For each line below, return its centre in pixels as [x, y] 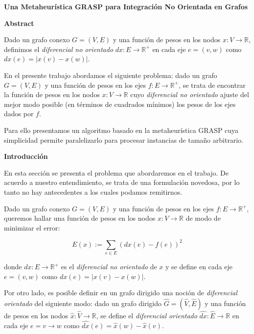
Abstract [19, 23]
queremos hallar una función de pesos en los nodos [80, 218]
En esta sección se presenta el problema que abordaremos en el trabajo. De [116, 172]
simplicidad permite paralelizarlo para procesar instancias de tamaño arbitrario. [124, 140]
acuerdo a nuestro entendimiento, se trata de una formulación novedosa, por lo [122, 182]
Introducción [26, 156]
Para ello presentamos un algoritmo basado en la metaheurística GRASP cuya [121, 130]
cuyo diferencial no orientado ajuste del [190, 94]
